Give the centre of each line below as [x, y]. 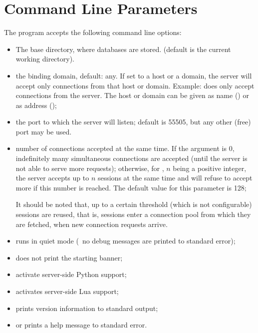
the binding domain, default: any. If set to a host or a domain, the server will [134, 75]
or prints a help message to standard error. [81, 325]
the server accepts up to [52, 178]
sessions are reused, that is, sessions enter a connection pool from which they [133, 214]
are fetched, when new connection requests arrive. [92, 224]
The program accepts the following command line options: [93, 32]
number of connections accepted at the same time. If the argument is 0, [125, 148]
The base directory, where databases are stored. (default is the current [123, 49]
